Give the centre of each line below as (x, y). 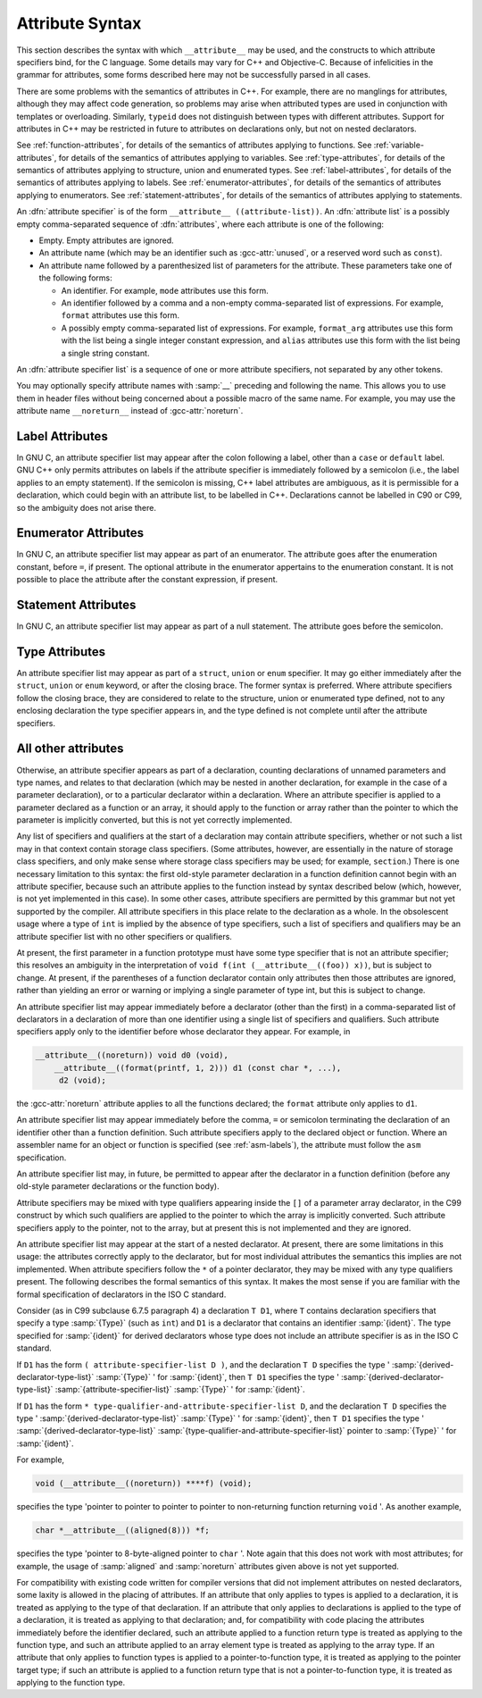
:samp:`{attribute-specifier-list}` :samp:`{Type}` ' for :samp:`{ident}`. (180, 1390)
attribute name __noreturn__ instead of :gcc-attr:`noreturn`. (130, 411)
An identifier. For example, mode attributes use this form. (165, 290)
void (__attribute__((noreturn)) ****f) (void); (144, 1484)
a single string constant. (105, 353)
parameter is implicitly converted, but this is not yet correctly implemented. (154, 820)
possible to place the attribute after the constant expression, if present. (147, 580)
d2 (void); (83, 1080)
